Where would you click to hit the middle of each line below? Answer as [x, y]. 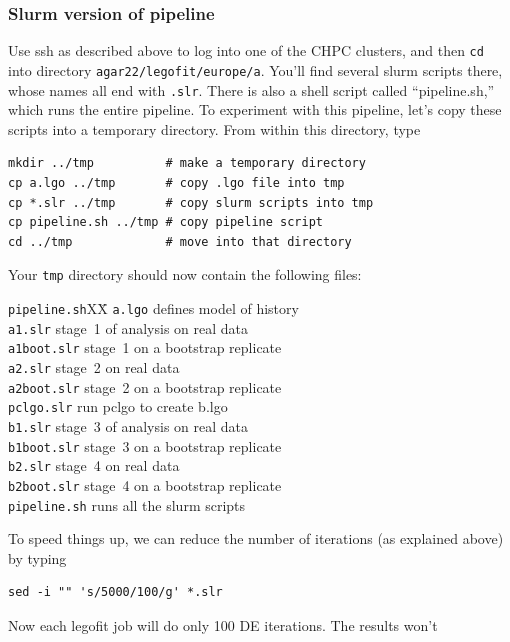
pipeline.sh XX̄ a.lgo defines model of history [153, 308]
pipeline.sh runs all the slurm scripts [127, 504]
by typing [37, 557]
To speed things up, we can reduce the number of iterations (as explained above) [256, 538]
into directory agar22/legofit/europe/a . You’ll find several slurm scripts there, [255, 69]
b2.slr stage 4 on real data [94, 465]
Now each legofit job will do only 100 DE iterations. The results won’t [223, 625]
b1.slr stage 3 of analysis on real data [128, 425]
